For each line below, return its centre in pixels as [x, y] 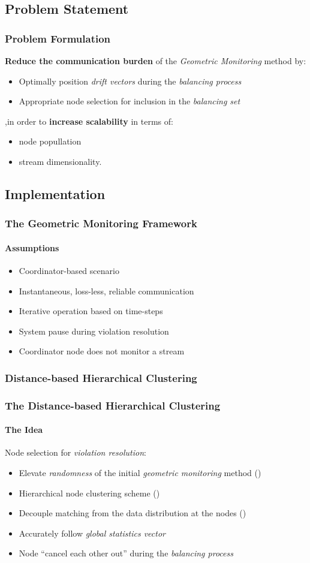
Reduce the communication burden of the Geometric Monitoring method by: [156, 61]
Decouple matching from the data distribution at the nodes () [133, 513]
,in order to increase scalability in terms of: [89, 121]
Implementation [55, 193]
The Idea [24, 430]
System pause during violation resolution [94, 331]
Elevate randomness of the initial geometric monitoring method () [140, 473]
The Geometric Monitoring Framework [101, 223]
